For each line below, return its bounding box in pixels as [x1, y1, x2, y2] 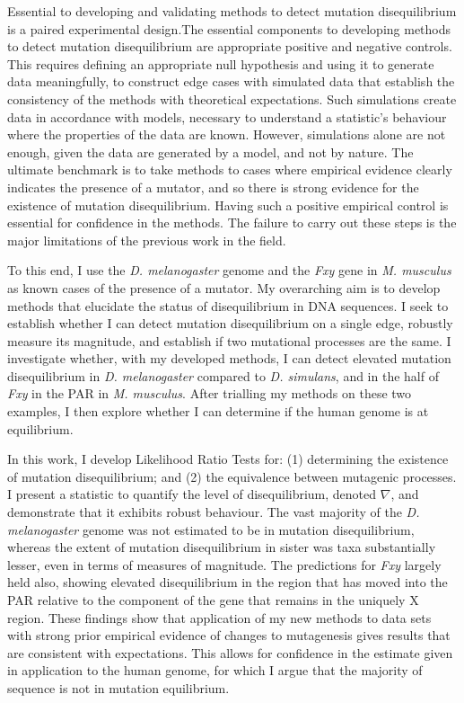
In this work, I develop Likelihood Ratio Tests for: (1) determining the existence [7, 449, 449, 468]
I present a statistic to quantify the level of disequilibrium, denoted [7, 485, 377, 503]
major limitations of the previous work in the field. [7, 230, 286, 249]
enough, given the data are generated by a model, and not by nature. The [7, 142, 414, 161]
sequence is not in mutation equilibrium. [7, 678, 230, 697]
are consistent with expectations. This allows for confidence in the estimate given [7, 643, 453, 662]
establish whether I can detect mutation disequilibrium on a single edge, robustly [7, 314, 453, 333]
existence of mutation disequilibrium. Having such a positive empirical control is [7, 195, 449, 214]
